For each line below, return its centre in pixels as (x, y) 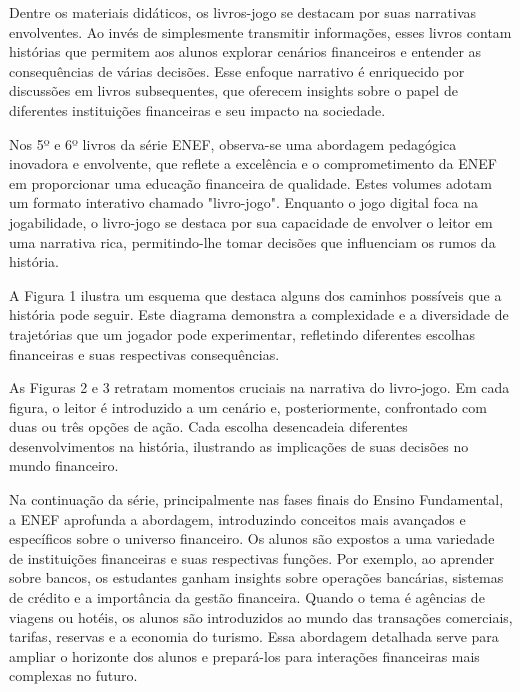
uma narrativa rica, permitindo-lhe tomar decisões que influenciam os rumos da (252, 241)
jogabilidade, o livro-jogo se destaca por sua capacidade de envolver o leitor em (251, 221)
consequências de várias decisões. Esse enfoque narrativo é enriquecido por (237, 70)
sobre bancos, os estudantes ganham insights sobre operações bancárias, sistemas (256, 577)
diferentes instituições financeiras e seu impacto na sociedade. (197, 109)
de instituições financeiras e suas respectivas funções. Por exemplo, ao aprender (252, 557)
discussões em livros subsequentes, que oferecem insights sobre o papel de (233, 90)
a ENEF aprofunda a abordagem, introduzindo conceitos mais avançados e (237, 518)
